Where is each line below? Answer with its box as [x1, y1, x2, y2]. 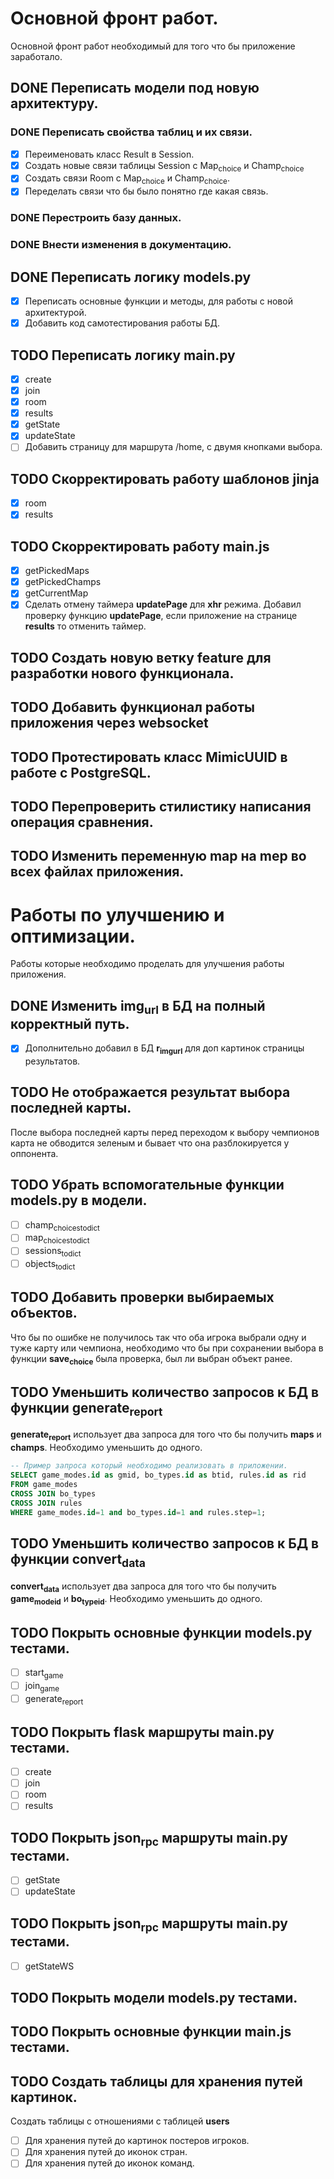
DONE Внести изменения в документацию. [10, 238, 232, 252]
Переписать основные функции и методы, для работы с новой [24, 295, 293, 307]
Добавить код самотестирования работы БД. [24, 317, 221, 329]
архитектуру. [10, 95, 99, 112]
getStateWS [24, 1960, 75, 1972]
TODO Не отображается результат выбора [10, 1084, 291, 1101]
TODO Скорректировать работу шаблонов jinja [10, 470, 320, 487]
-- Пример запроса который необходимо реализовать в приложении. [10, 1461, 288, 1471]
